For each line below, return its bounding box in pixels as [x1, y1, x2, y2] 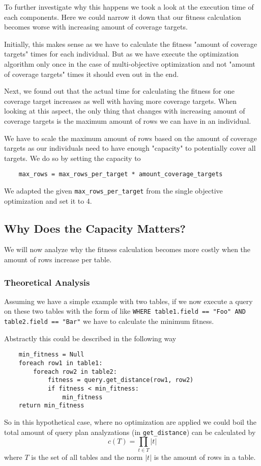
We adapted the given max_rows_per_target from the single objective [4, 185, 223, 196]
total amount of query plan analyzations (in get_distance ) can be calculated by [4, 426, 256, 437]
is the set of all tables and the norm [31, 451, 143, 462]
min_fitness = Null [18, 351, 84, 359]
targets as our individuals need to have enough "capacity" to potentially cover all [4, 143, 256, 153]
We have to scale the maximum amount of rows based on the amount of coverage [4, 132, 257, 143]
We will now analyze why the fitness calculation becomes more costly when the [4, 244, 251, 255]
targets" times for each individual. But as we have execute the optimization [4, 48, 239, 59]
